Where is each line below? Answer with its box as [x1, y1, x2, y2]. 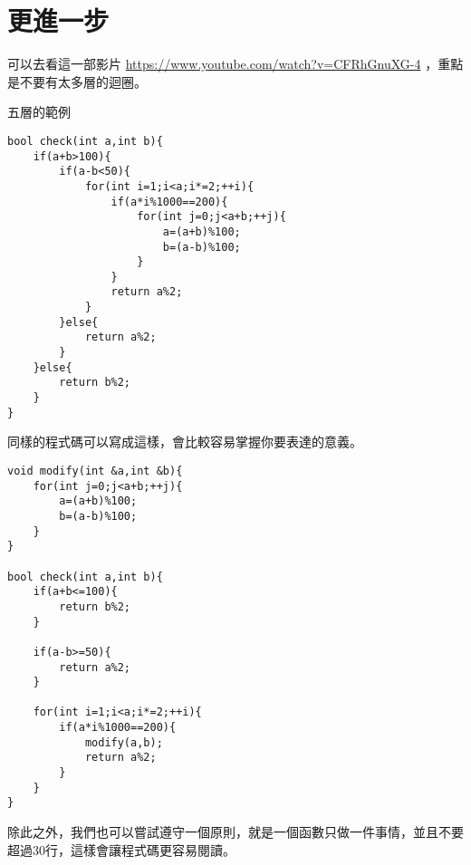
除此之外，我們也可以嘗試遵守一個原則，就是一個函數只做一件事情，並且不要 [7, 822, 464, 841]
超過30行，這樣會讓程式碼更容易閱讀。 [7, 840, 235, 859]
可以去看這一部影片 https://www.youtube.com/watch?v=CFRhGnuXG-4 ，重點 [7, 54, 464, 73]
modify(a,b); [84, 735, 163, 749]
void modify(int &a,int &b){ [7, 464, 183, 477]
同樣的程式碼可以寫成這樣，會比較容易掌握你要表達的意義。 [7, 432, 362, 451]
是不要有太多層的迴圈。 [7, 72, 147, 91]
